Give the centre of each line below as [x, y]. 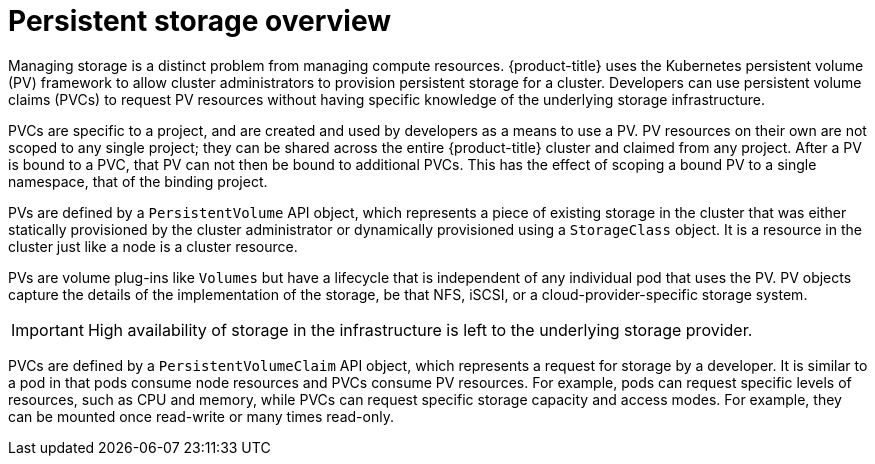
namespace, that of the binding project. [138, 181]
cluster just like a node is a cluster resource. [153, 246]
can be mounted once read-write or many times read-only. [201, 416]
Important [47, 329]
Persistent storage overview [199, 21]
